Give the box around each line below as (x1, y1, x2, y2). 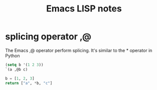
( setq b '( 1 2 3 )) (5, 62, 43, 67)
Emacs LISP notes (46, 3, 122, 14)
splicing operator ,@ (5, 31, 91, 42)
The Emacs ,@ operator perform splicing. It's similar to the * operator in (5, 47, 152, 53)
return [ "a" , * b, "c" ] (5, 81, 52, 86)
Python (5, 53, 20, 59)
